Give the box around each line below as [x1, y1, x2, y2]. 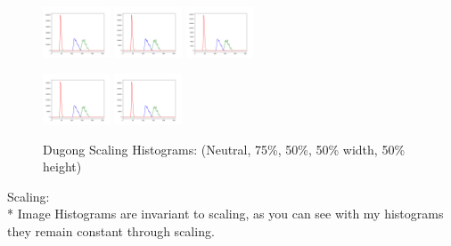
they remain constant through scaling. [7, 221, 215, 240]
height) [43, 157, 82, 176]
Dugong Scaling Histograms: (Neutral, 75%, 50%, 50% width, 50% [43, 139, 406, 158]
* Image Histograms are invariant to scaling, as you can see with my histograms [7, 204, 444, 223]
